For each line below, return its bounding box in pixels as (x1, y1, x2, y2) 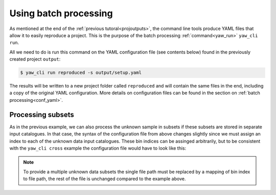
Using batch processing (9, 8, 113, 19)
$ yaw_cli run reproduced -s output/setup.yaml (20, 70, 142, 76)
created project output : (9, 56, 61, 62)
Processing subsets (9, 110, 74, 119)
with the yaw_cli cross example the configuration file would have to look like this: (9, 145, 187, 151)
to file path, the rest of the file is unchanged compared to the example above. (23, 176, 186, 182)
